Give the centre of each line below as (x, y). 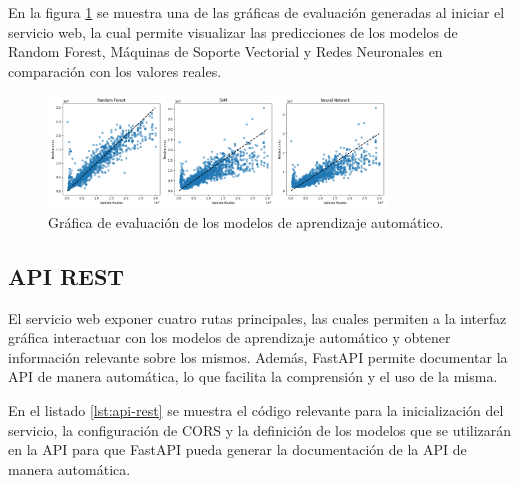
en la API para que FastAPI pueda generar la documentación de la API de (237, 449)
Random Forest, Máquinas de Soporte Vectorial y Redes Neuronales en (225, 51)
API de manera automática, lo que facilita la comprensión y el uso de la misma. (253, 376)
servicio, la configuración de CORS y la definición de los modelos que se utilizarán (260, 429)
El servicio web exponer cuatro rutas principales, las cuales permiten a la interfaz (257, 317)
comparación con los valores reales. (115, 70)
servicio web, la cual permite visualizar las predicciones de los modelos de (233, 31)
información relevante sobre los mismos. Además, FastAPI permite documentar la (258, 356)
